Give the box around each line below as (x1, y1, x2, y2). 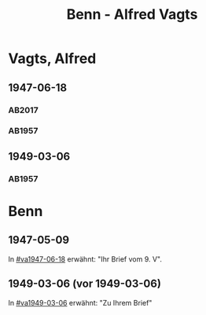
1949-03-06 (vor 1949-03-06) (8, 277, 161, 291)
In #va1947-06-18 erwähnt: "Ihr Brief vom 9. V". (8, 254, 163, 264)
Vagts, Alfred (8, 49, 97, 68)
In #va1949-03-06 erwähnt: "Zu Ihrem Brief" (8, 298, 153, 307)
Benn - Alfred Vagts (66, 5, 198, 24)
